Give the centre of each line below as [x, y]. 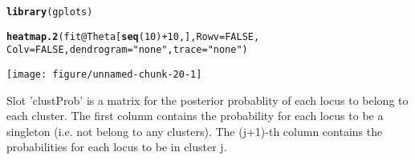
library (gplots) [50, 12]
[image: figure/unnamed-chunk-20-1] [104, 74]
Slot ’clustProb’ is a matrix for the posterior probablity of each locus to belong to [207, 100]
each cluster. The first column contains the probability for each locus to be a [195, 116]
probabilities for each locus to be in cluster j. [117, 147]
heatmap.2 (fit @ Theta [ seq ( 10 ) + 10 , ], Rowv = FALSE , [133, 36]
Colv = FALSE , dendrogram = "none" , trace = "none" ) [127, 50]
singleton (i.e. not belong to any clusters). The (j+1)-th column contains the [195, 131]
